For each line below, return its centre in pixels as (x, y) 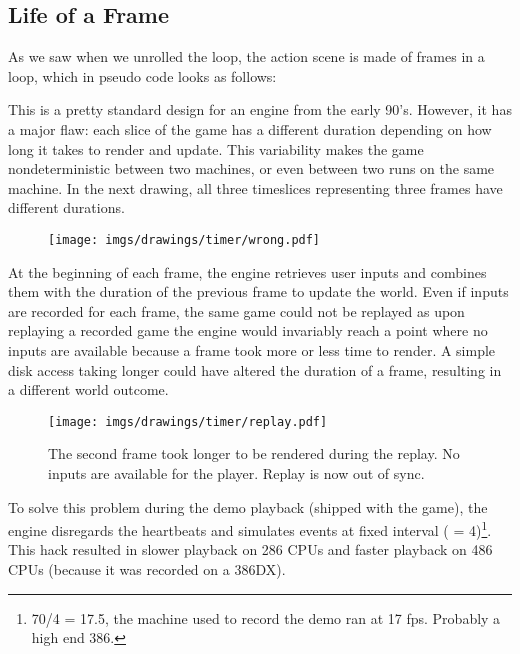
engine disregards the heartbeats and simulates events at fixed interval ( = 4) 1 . (250, 528)
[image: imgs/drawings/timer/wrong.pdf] (184, 239)
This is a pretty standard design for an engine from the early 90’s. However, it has (260, 109)
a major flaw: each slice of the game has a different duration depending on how (250, 128)
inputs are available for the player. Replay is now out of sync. (236, 473)
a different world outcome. (88, 389)
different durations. (66, 207)
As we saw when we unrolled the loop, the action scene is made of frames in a (246, 56)
